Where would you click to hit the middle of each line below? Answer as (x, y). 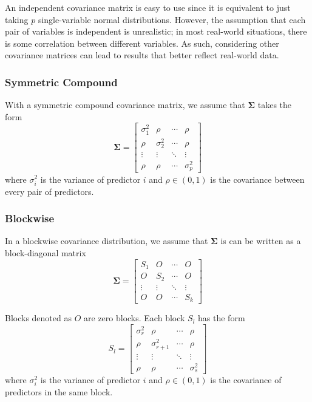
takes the (275, 105)
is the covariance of (246, 380)
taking (17, 19)
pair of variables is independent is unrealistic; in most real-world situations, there (156, 31)
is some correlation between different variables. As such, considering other (142, 43)
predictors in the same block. (59, 392)
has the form (222, 318)
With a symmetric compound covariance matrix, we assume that (125, 105)
